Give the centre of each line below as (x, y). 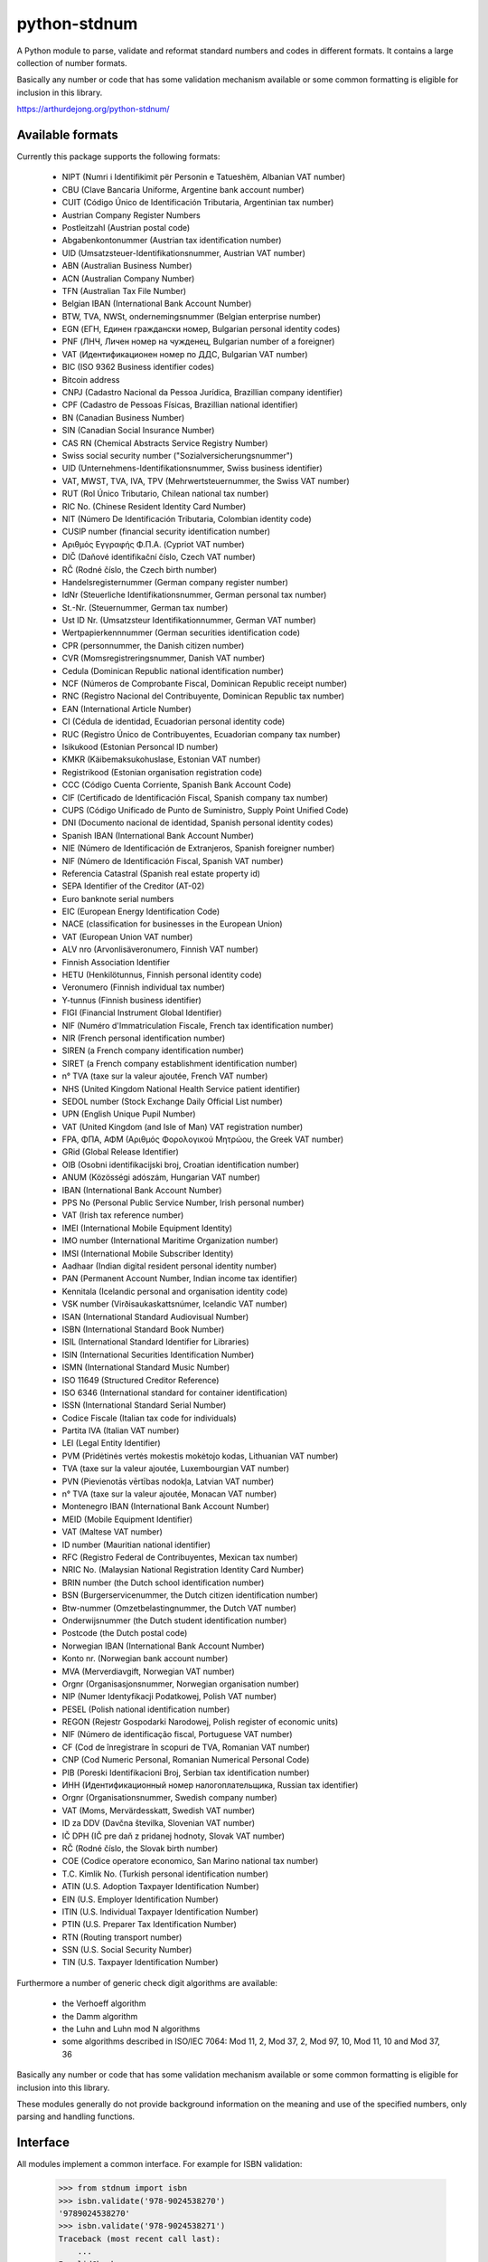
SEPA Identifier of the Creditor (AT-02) (133, 886)
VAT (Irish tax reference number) (123, 1215)
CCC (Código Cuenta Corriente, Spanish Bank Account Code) (177, 785)
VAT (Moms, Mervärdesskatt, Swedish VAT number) (159, 1811)
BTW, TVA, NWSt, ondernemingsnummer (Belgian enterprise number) (191, 316)
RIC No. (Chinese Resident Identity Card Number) (154, 506)
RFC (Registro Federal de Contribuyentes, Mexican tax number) (180, 1557)
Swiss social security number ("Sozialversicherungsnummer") (178, 456)
